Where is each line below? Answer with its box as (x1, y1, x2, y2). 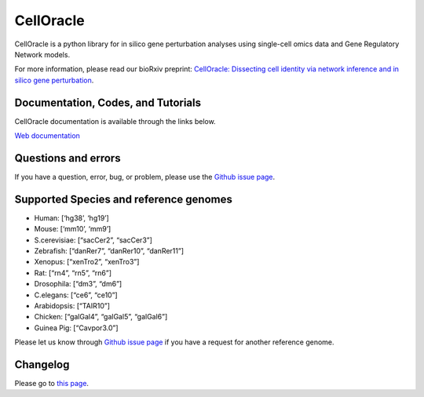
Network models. (14, 49, 71, 59)
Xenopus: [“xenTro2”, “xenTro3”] (34, 257, 140, 267)
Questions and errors (14, 151, 121, 165)
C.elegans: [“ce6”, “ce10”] (34, 290, 118, 300)
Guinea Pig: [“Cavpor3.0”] (34, 322, 119, 333)
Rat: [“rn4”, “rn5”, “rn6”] (34, 268, 112, 278)
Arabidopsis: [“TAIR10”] (34, 300, 110, 310)
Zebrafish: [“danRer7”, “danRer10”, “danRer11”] (34, 246, 185, 255)
